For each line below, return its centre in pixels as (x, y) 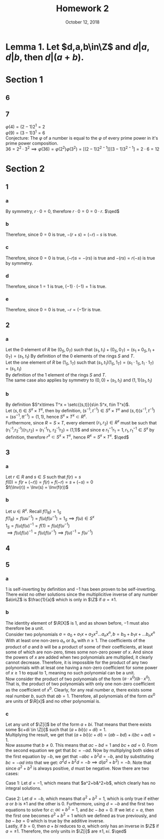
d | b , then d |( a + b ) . (45, 57)
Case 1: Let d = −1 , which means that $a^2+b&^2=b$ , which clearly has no (81, 783)
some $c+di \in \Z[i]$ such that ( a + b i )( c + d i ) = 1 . (56, 730)
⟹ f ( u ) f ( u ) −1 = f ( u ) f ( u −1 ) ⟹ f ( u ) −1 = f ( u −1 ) (50, 532)
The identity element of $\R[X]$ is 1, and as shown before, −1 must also (77, 623)
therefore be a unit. (25, 628)
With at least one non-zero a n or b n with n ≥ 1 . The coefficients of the (75, 641)
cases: (12, 774)
